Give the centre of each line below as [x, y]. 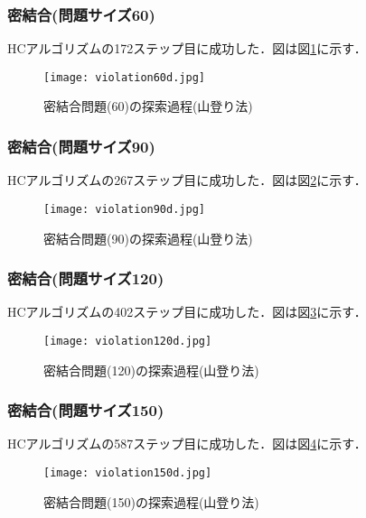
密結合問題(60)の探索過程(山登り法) [148, 106]
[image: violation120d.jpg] [128, 341]
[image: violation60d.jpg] [124, 77]
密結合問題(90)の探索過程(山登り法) [148, 238]
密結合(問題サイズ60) [81, 14]
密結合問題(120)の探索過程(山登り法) [151, 370]
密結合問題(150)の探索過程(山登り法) [151, 501]
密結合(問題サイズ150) [86, 410]
